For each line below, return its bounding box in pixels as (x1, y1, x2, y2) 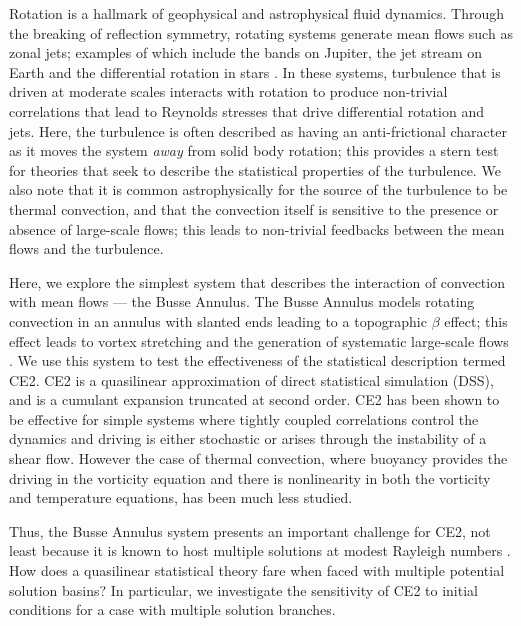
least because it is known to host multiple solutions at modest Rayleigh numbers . (9, 540, 511, 561)
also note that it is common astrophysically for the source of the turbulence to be (9, 179, 508, 200)
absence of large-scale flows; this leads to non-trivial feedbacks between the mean (9, 218, 505, 239)
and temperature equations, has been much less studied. (9, 487, 353, 508)
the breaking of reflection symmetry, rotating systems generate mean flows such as (9, 22, 513, 43)
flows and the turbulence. (9, 238, 164, 259)
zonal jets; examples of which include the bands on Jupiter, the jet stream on (9, 42, 483, 63)
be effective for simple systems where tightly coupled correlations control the (9, 408, 479, 429)
